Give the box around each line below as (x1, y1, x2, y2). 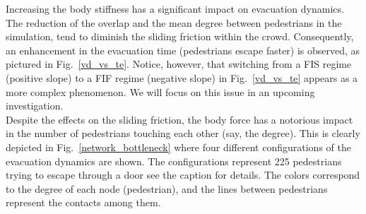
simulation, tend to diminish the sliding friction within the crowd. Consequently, (6, 29, 354, 44)
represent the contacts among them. (6, 195, 161, 210)
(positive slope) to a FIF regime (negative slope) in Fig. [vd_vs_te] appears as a (6, 70, 358, 85)
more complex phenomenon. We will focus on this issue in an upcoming (6, 84, 315, 99)
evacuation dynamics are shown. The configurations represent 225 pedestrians (6, 153, 342, 168)
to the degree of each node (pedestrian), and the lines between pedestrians (6, 181, 328, 196)
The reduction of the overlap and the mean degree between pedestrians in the (6, 15, 342, 30)
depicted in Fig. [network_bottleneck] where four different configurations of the (6, 139, 351, 154)
